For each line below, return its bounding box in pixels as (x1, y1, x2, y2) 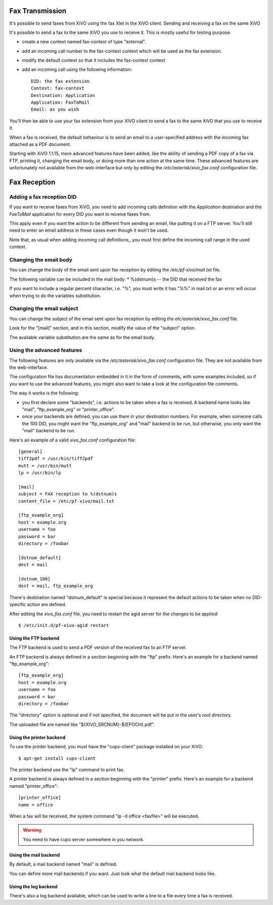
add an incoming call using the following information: (22, 66, 132, 73)
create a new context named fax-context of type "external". (22, 38, 146, 45)
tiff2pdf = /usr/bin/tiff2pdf (18, 456, 94, 462)
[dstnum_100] (18, 576, 51, 581)
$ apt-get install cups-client (18, 755, 96, 761)
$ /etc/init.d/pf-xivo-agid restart (18, 622, 109, 628)
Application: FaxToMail (31, 100, 90, 106)
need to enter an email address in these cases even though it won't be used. (9, 228, 169, 234)
